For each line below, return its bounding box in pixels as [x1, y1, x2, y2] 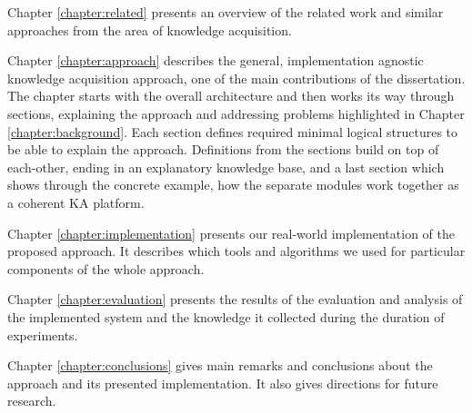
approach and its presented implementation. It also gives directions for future [7, 373, 438, 392]
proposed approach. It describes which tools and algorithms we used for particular [7, 241, 466, 261]
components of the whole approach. [7, 259, 205, 278]
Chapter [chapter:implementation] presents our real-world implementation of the [7, 223, 455, 242]
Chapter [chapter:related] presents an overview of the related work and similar [7, 3, 444, 21]
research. [7, 391, 56, 410]
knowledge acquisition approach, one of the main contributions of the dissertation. [7, 68, 466, 87]
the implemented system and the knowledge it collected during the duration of [7, 307, 445, 326]
